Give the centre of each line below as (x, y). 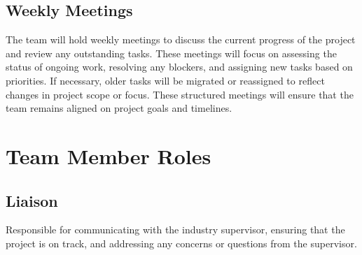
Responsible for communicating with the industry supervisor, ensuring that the (175, 229)
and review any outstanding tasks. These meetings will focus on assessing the (171, 53)
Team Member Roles (109, 155)
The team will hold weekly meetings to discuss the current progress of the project (181, 39)
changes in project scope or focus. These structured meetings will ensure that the (180, 94)
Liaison (32, 200)
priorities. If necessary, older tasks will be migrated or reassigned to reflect (165, 80)
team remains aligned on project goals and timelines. (119, 108)
